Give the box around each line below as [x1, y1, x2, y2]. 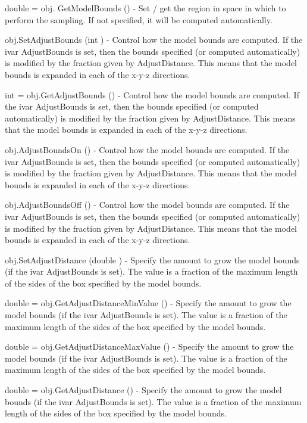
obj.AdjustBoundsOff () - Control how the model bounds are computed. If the [5, 198, 290, 211]
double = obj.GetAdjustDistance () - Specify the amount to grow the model [5, 384, 282, 396]
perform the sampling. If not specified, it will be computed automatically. [5, 13, 272, 26]
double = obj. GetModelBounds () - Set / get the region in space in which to [5, 2, 286, 14]
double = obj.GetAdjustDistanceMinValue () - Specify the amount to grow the [5, 297, 292, 309]
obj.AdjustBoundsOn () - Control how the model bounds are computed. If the [5, 143, 290, 155]
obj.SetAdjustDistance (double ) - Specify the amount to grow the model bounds [5, 253, 300, 266]
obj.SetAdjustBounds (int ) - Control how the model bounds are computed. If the [5, 33, 303, 46]
